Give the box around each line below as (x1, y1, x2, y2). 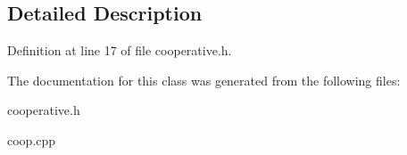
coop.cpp (7, 130, 56, 149)
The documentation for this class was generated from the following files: (7, 70, 401, 89)
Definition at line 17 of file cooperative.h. (7, 41, 232, 60)
